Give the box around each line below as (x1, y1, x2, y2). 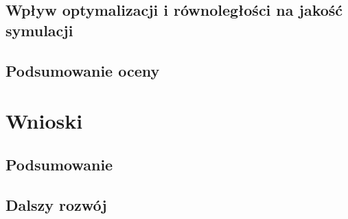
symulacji (5, 19, 73, 40)
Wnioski (5, 107, 83, 135)
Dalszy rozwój (5, 194, 107, 215)
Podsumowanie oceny (5, 60, 160, 81)
